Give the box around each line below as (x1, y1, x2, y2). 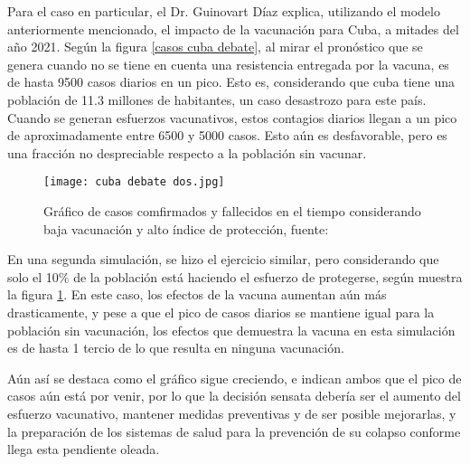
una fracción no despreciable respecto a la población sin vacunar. (7, 143, 367, 162)
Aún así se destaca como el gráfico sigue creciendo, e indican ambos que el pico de (7, 368, 462, 387)
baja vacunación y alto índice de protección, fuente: (43, 219, 329, 238)
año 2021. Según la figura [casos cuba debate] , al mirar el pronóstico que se (7, 37, 423, 56)
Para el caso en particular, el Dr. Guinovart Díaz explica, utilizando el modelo (7, 2, 440, 20)
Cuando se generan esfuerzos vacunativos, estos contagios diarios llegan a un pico (7, 108, 457, 127)
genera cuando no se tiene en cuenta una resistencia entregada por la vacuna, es (7, 54, 449, 73)
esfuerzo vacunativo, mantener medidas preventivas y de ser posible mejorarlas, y (7, 403, 456, 422)
